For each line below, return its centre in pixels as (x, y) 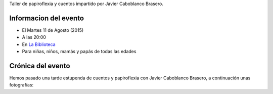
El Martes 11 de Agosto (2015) (53, 30)
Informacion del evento (47, 18)
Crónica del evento (40, 66)
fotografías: (21, 85)
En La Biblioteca (39, 44)
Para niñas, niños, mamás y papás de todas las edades (79, 52)
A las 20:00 (34, 37)
